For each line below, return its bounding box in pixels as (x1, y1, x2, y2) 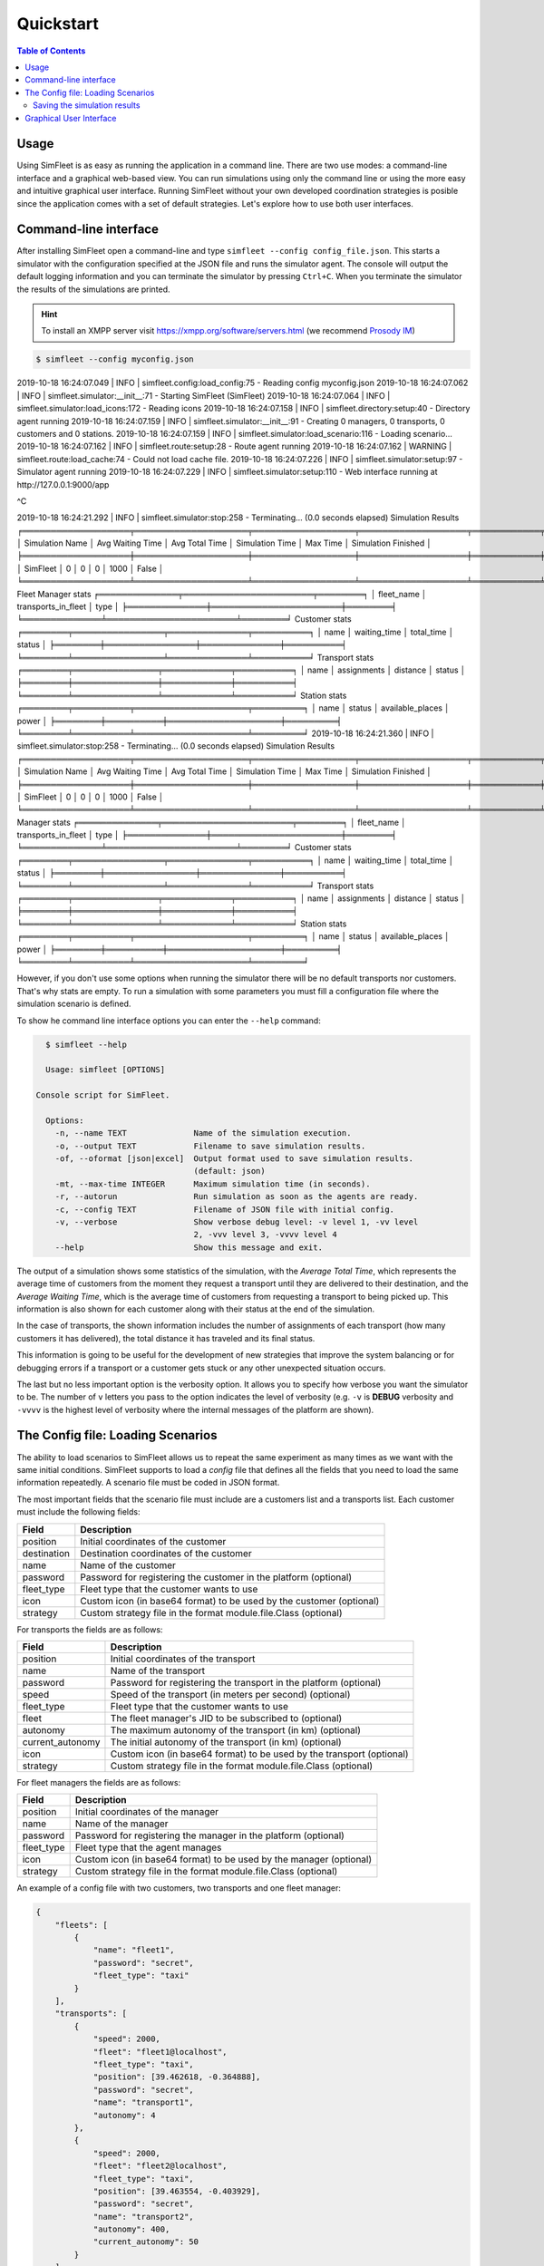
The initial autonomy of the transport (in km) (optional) (110, 1736, 342, 1748)
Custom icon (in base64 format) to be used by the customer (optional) (80, 1594, 380, 1607)
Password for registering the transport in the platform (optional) (110, 1676, 382, 1689)
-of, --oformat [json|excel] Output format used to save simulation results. (54, 1154, 414, 1164)
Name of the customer (80, 1559, 176, 1572)
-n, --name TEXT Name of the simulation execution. (54, 1128, 352, 1138)
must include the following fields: (16, 1506, 141, 1517)
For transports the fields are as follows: (16, 1623, 163, 1635)
